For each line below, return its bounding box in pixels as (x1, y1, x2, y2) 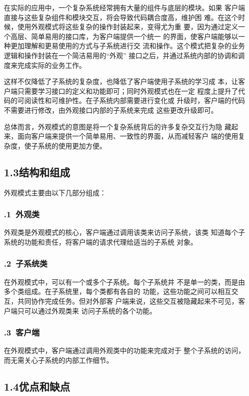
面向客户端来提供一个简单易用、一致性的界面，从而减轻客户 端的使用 (17, 131, 238, 141)
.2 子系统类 (4, 257, 48, 270)
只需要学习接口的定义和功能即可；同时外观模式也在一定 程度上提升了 (17, 85, 238, 96)
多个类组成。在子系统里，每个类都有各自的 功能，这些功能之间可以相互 (4, 286, 231, 296)
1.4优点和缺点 (4, 378, 70, 394)
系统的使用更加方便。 (38, 140, 106, 150)
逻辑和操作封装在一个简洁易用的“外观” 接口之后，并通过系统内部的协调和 (4, 50, 238, 60)
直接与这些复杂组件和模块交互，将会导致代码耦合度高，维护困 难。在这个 (4, 12, 238, 22)
